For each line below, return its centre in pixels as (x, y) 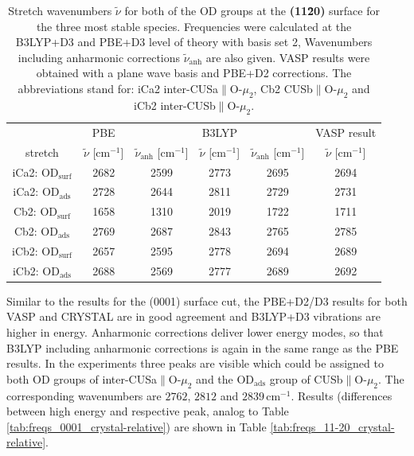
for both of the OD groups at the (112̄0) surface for (252, 10)
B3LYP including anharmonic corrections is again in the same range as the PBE (203, 347)
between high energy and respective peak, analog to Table (148, 411)
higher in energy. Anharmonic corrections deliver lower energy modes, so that (195, 332)
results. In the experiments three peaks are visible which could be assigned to (195, 363)
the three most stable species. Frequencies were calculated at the (194, 26)
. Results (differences (342, 395)
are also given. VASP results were (288, 57)
